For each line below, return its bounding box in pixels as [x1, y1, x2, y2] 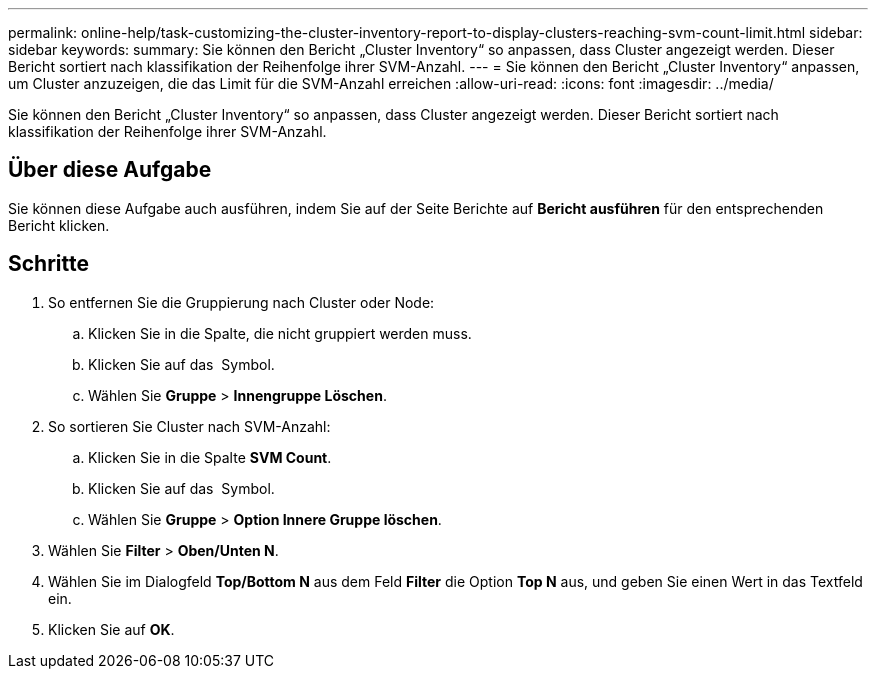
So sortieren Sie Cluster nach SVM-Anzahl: [48, 417, 331, 435]
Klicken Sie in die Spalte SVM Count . [88, 448, 332, 466]
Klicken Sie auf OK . [48, 620, 175, 638]
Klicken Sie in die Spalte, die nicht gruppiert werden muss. [88, 324, 472, 342]
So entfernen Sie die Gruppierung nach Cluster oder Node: [48, 293, 435, 311]
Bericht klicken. [8, 216, 110, 234]
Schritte [8, 251, 89, 277]
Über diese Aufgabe [8, 157, 212, 183]
